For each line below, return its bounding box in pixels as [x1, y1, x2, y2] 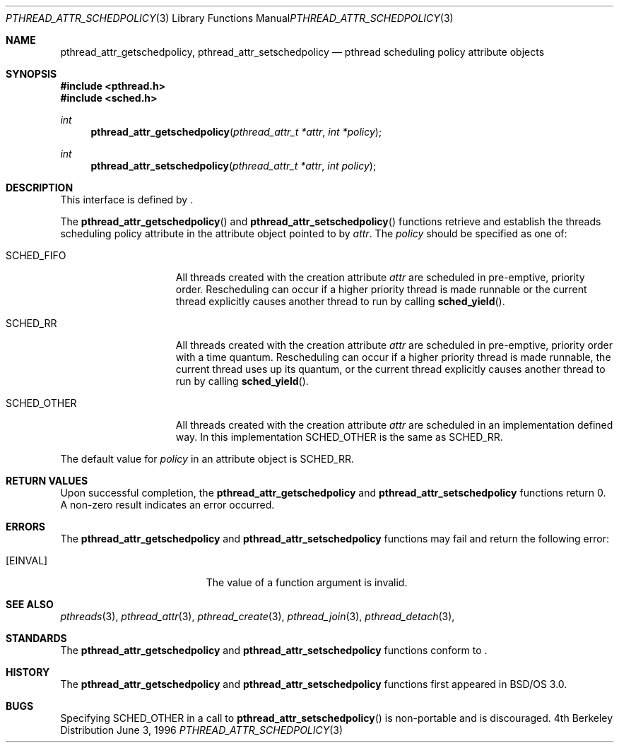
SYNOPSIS [6, 68, 57, 80]
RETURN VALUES [6, 475, 88, 487]
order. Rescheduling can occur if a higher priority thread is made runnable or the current [175, 283, 587, 295]
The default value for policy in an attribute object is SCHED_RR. [60, 453, 354, 465]
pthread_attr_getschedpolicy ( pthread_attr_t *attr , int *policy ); [90, 126, 382, 138]
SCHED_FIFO [6, 249, 66, 261]
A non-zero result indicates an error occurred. [60, 499, 275, 511]
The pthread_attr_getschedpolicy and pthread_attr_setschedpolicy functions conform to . [60, 644, 488, 656]
